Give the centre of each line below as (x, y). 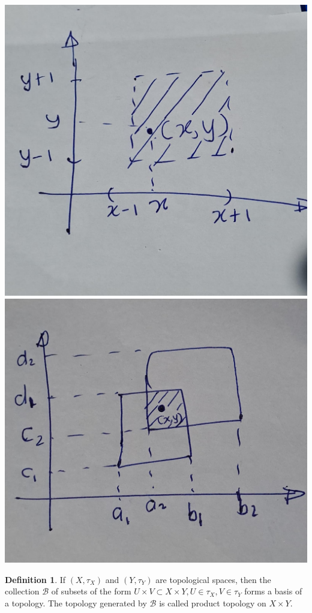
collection (22, 591)
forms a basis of (273, 591)
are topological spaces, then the (213, 579)
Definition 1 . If (35, 579)
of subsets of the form (91, 591)
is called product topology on (213, 603)
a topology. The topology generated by (76, 603)
